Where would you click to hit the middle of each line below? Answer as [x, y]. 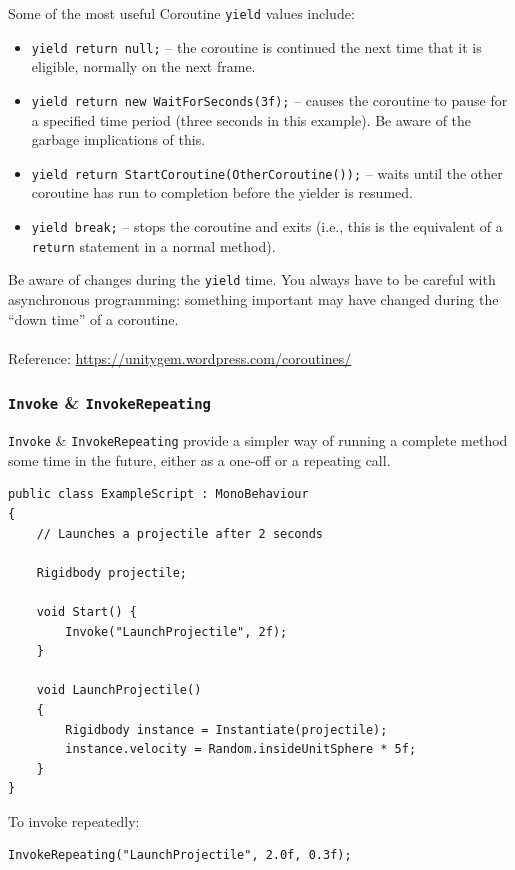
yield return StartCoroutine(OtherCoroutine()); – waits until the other [267, 172]
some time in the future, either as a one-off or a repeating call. [199, 459]
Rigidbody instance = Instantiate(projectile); [226, 729]
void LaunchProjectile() [119, 690]
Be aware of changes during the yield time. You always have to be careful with [252, 279]
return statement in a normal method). [153, 245]
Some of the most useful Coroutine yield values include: [181, 13]
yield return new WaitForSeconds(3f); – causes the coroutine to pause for [269, 99]
